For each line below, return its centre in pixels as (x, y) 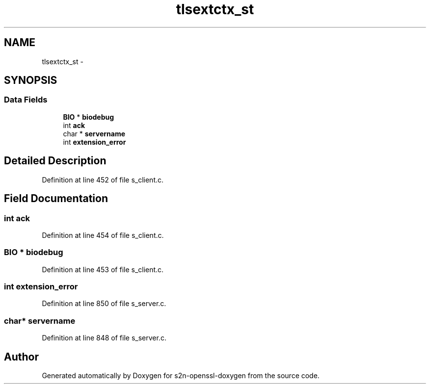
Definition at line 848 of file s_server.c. (104, 338)
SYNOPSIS (31, 80)
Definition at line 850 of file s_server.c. (104, 304)
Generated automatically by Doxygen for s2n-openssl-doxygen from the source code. (181, 375)
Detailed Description (55, 161)
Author (21, 357)
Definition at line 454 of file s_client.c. (103, 235)
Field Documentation (56, 199)
